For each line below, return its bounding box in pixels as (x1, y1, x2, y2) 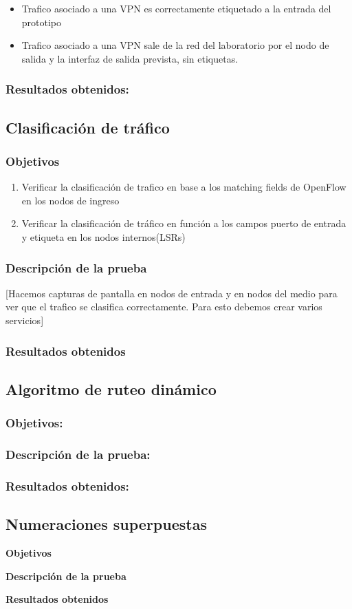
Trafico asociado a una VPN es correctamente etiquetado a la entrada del (21, 1, 331, 15)
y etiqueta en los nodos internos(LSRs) (21, 230, 186, 244)
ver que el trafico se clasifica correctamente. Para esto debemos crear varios (5, 299, 322, 314)
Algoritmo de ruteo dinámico (5, 378, 217, 399)
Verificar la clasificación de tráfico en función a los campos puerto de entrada (21, 216, 346, 231)
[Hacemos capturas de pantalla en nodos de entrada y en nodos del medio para (5, 286, 338, 300)
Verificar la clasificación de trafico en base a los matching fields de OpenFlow (21, 180, 346, 194)
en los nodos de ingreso (21, 193, 120, 207)
